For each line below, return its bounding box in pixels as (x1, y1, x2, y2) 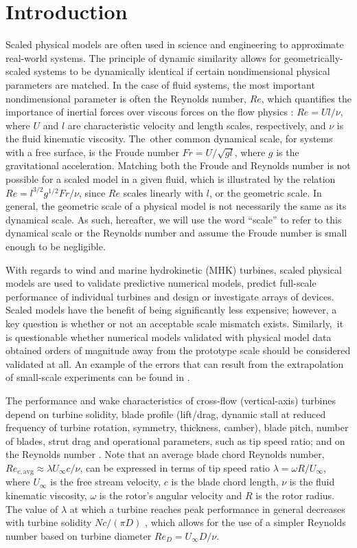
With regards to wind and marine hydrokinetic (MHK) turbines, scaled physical (5, 262, 342, 276)
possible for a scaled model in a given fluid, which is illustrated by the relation (5, 172, 336, 186)
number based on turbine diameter (5, 528, 152, 542)
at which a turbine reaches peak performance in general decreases (69, 501, 345, 516)
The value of (5, 501, 58, 516)
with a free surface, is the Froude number (5, 144, 179, 159)
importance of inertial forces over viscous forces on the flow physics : (5, 105, 294, 119)
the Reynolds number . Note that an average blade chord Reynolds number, (5, 447, 325, 461)
